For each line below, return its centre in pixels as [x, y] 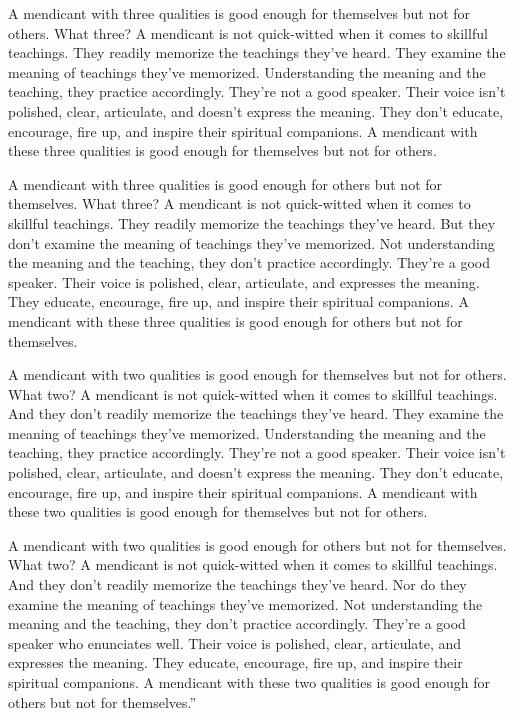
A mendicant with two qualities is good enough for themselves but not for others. [257, 374]
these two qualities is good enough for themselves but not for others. [218, 511]
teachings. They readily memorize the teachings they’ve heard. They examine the [257, 52]
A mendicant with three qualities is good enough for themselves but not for [239, 13]
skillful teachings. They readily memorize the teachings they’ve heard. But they [252, 222]
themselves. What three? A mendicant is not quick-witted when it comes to [239, 203]
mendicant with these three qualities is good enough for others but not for [235, 320]
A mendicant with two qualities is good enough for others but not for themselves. [257, 544]
